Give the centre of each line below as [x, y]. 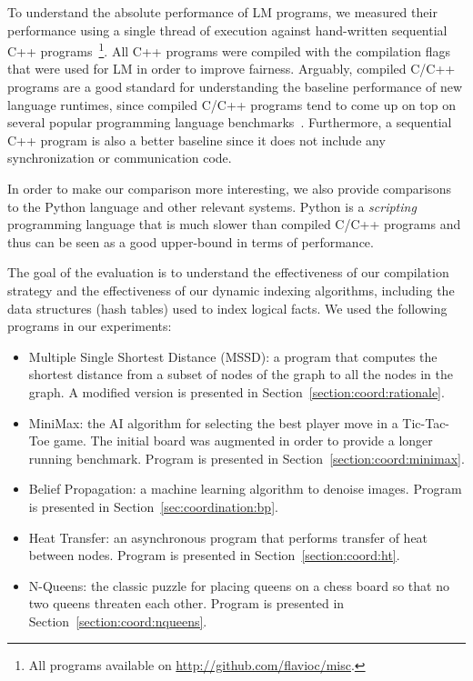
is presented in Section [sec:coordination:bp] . [153, 506]
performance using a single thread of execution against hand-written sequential [227, 30]
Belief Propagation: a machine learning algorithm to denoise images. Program [245, 489]
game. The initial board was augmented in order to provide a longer [243, 441]
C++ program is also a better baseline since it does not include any [196, 140]
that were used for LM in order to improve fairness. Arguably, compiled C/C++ [231, 69]
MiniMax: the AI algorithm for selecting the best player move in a [213, 422]
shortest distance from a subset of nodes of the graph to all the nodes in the [241, 374]
